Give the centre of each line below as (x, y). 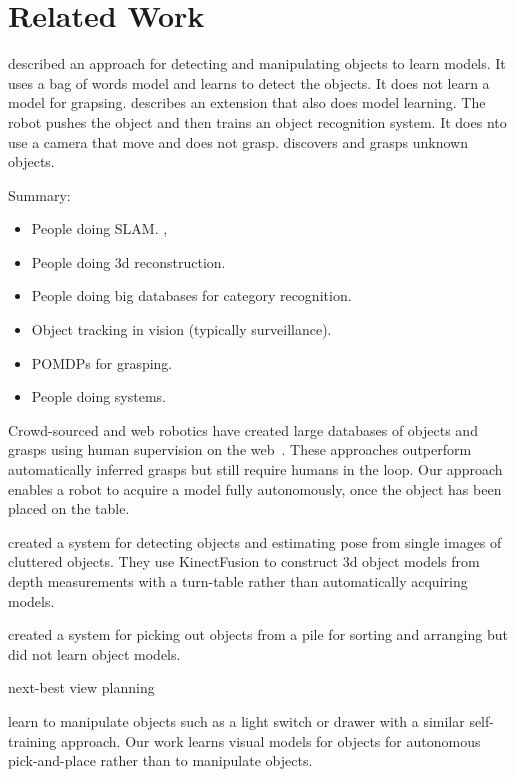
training (32, 740)
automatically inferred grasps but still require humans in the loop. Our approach (255, 469)
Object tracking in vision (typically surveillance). (181, 329)
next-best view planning (81, 687)
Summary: (39, 194)
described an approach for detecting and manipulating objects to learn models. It (257, 63)
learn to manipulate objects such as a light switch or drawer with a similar (236, 720)
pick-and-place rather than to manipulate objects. (160, 760)
